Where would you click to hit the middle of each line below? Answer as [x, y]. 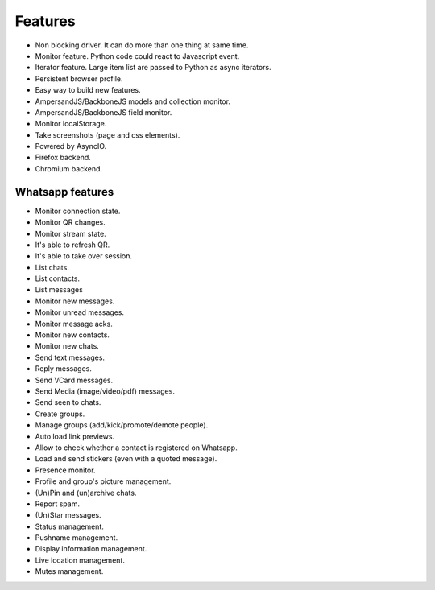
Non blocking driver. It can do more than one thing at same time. [142, 45]
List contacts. [58, 278]
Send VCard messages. [74, 380]
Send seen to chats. [68, 402]
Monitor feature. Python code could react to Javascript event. [137, 56]
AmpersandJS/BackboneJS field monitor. [104, 112]
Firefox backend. [63, 158]
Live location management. [80, 560]
